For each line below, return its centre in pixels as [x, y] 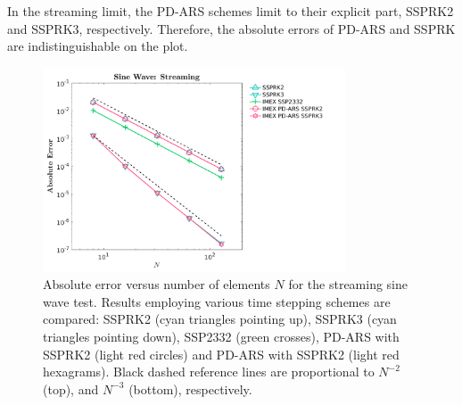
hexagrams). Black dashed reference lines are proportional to [209, 372]
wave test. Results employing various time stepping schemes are [217, 301]
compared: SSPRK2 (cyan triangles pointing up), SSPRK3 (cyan [220, 319]
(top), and [71, 388]
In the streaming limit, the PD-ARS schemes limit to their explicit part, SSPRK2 [231, 11]
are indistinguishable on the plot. [98, 46]
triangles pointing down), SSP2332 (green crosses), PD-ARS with [221, 337]
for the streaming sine [348, 284]
